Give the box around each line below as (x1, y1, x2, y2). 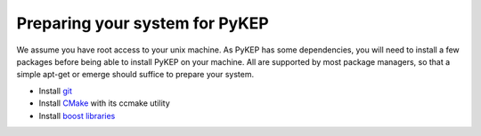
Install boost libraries (38, 110, 116, 121)
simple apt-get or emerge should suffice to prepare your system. (16, 69, 254, 80)
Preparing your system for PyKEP (16, 13, 269, 33)
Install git (38, 85, 73, 96)
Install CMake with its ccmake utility (38, 98, 171, 108)
